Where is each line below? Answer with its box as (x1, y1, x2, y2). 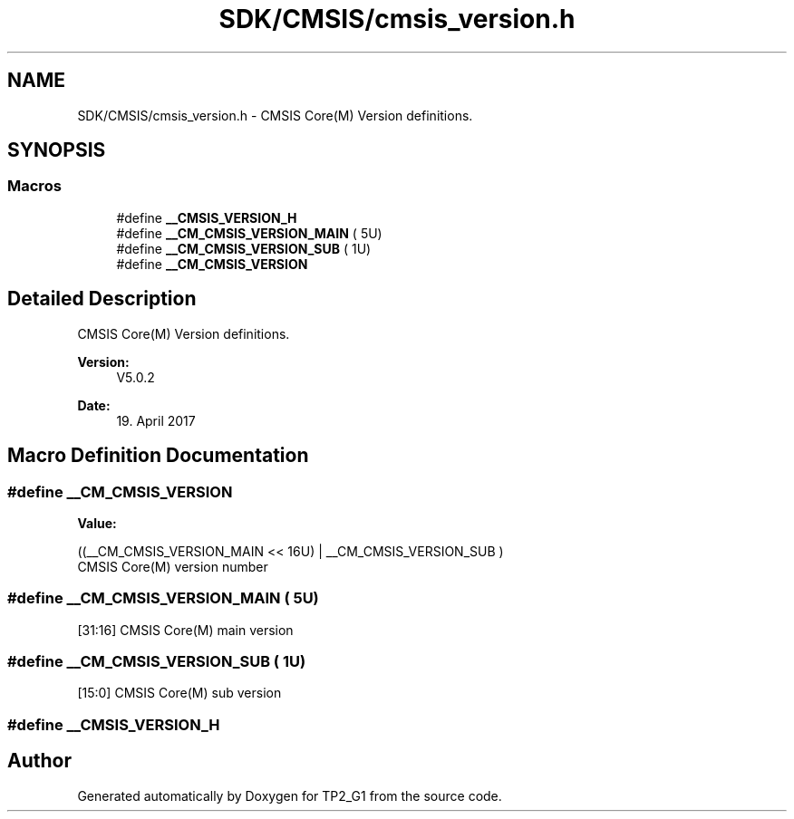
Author (7, 749, 72, 773)
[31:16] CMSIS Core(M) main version (77, 621, 294, 638)
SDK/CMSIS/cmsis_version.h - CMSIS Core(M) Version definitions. (77, 107, 473, 123)
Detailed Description (7, 287, 197, 311)
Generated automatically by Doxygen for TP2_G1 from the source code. (77, 787, 502, 804)
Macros (7, 177, 62, 196)
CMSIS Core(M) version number (77, 558, 268, 574)
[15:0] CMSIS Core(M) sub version (77, 685, 282, 701)
